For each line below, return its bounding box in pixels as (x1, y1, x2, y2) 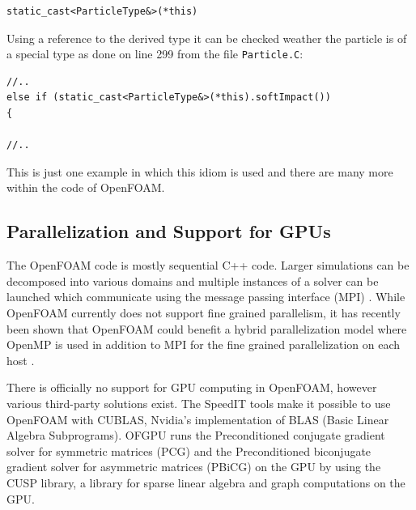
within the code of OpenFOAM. (6, 179, 165, 196)
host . (6, 351, 35, 368)
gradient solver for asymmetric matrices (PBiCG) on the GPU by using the (6, 458, 381, 475)
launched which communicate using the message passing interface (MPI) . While (6, 288, 405, 305)
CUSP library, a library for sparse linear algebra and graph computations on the (6, 474, 405, 491)
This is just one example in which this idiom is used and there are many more (6, 163, 393, 180)
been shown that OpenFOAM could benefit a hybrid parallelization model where (6, 320, 407, 337)
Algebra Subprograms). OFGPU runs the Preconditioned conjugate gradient (6, 427, 385, 444)
